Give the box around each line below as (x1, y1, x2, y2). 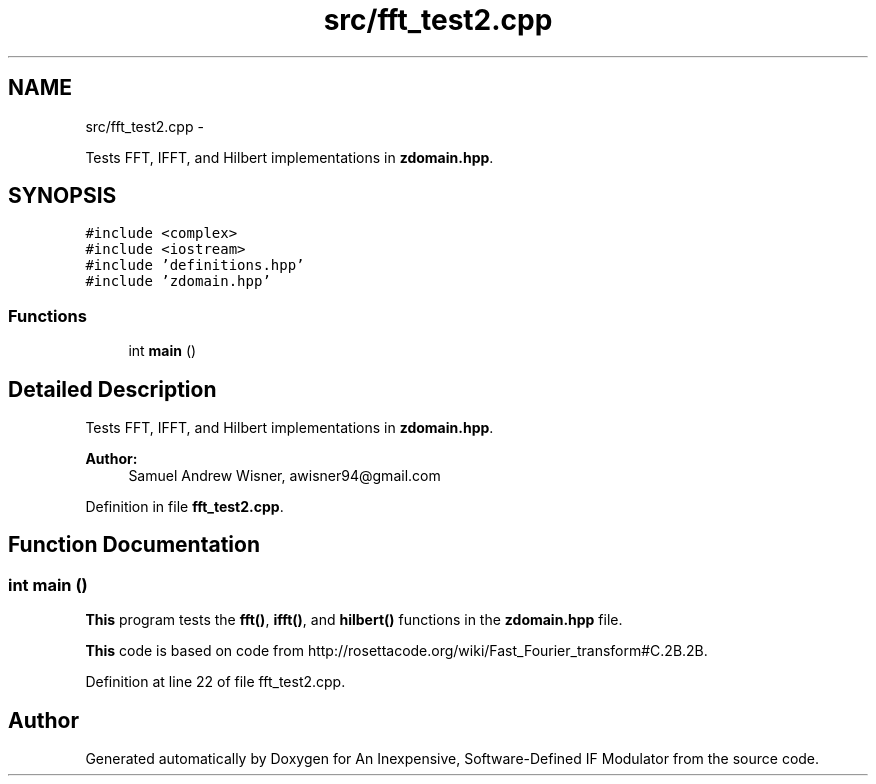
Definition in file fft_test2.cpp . (85, 498, 284, 516)
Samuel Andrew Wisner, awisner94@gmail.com (128, 467, 441, 485)
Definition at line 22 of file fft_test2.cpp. (85, 673, 346, 691)
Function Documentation (8, 532, 260, 558)
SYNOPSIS (8, 183, 117, 209)
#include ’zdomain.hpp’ (85, 273, 271, 290)
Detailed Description (8, 376, 217, 402)
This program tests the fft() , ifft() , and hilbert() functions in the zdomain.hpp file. (85, 611, 623, 629)
